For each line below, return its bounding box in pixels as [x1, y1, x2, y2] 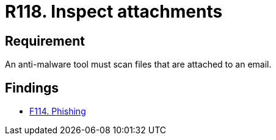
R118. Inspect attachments [5, 1, 223, 22]
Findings [5, 80, 59, 96]
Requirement [5, 33, 85, 49]
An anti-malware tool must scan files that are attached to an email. [5, 59, 272, 70]
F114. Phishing [29, 106, 86, 117]
